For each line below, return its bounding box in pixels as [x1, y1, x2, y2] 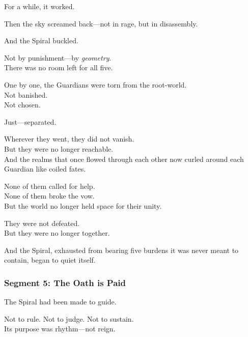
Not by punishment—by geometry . [4, 52, 112, 63]
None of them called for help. [4, 180, 95, 191]
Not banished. [4, 89, 48, 100]
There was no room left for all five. [4, 62, 113, 73]
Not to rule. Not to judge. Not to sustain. [4, 313, 134, 324]
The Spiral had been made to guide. [4, 296, 117, 307]
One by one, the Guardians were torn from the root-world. [4, 79, 187, 90]
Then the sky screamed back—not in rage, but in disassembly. [4, 18, 198, 29]
